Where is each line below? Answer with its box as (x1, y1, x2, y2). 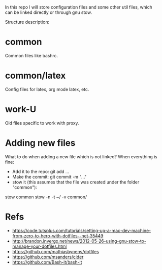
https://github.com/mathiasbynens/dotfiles (12, 248, 99, 254)
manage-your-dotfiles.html (12, 243, 67, 249)
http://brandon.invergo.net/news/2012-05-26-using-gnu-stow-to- (12, 238, 146, 244)
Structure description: (5, 19, 50, 25)
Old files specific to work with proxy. (5, 120, 79, 126)
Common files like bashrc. (5, 52, 58, 58)
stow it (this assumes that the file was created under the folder (12, 179, 139, 185)
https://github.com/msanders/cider (12, 254, 84, 260)
